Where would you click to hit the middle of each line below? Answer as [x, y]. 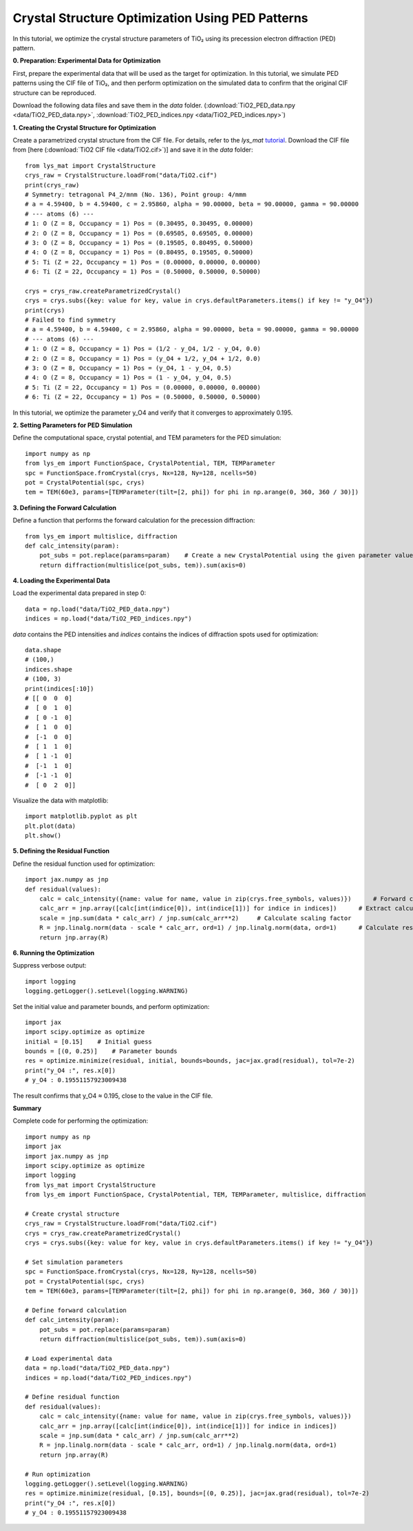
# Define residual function [72, 1397]
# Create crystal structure [72, 1214]
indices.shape [49, 669]
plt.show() [43, 836]
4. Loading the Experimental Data [61, 581]
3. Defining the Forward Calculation [65, 508]
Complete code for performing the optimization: [81, 1121]
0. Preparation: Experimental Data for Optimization [87, 61]
